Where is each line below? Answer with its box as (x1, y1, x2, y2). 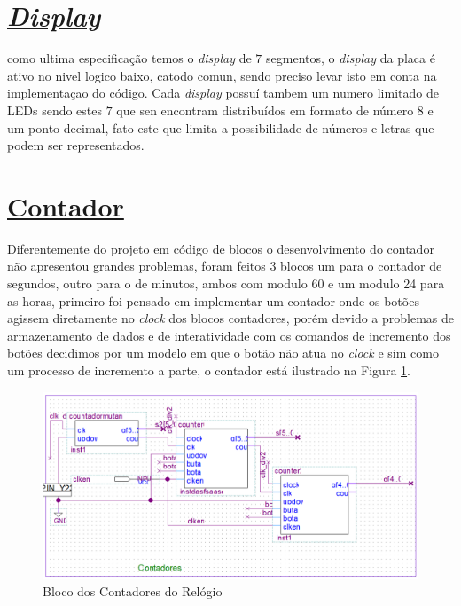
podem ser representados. (7, 136, 145, 154)
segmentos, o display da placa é (266, 49, 435, 67)
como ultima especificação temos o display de (7, 49, 252, 67)
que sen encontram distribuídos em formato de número (116, 100, 414, 119)
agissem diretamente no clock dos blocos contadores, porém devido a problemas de (7, 309, 454, 327)
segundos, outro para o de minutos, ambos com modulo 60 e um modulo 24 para (7, 274, 445, 292)
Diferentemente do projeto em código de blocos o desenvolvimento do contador (7, 239, 434, 257)
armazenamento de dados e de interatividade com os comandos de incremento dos (7, 326, 451, 344)
